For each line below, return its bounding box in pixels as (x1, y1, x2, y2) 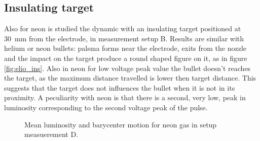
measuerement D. (24, 129, 79, 139)
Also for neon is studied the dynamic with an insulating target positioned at (4, 23, 241, 34)
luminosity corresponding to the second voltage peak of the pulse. (4, 102, 208, 112)
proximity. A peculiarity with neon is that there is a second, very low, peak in (4, 92, 246, 103)
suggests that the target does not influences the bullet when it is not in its (4, 82, 235, 93)
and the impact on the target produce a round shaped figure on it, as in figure (4, 52, 247, 63)
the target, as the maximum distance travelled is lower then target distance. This (4, 73, 256, 83)
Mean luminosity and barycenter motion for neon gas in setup (24, 119, 217, 129)
